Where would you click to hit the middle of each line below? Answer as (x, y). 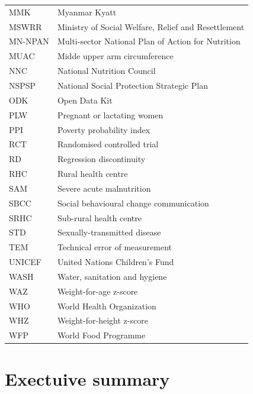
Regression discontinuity (101, 159)
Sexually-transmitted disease (109, 232)
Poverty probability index (104, 129)
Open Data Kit (85, 100)
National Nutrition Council (106, 71)
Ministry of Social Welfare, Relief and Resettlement (151, 26)
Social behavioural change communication (133, 203)
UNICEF (25, 262)
